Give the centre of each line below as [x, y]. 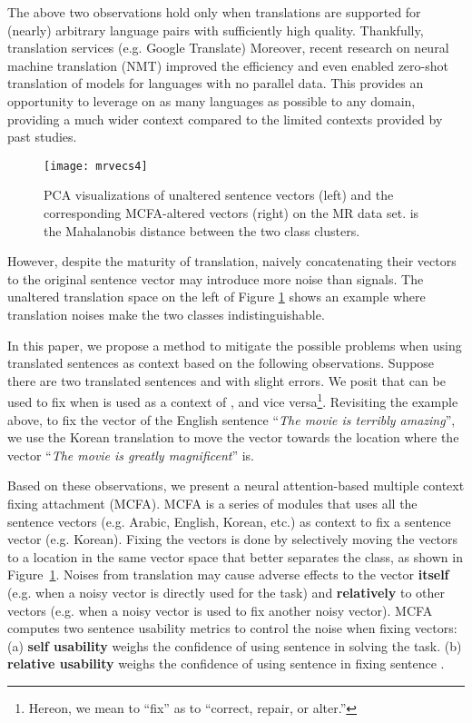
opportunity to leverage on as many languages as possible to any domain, [211, 100]
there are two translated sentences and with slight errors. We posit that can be [226, 380]
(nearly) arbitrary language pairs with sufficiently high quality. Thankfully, [216, 30]
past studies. [42, 137]
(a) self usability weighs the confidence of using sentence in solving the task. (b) [235, 645]
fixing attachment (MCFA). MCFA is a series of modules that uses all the [212, 503]
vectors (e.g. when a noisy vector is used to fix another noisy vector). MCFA [220, 610]
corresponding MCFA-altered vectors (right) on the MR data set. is [231, 213]
